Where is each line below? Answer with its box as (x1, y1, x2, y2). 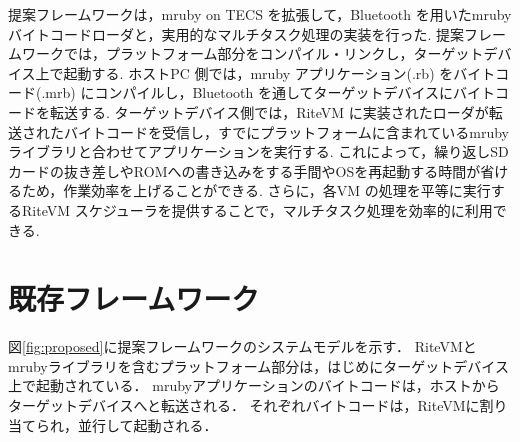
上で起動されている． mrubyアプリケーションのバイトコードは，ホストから (8, 375, 500, 396)
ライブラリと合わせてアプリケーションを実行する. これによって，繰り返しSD (8, 141, 509, 162)
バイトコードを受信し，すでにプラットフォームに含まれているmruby (63, 121, 510, 142)
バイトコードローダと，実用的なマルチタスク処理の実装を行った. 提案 (8, 23, 464, 44)
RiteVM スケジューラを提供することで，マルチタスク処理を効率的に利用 (21, 199, 493, 220)
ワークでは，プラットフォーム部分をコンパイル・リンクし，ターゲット (21, 43, 484, 64)
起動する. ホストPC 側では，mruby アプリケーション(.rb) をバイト (63, 62, 496, 83)
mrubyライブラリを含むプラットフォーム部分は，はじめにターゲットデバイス (8, 355, 509, 376)
